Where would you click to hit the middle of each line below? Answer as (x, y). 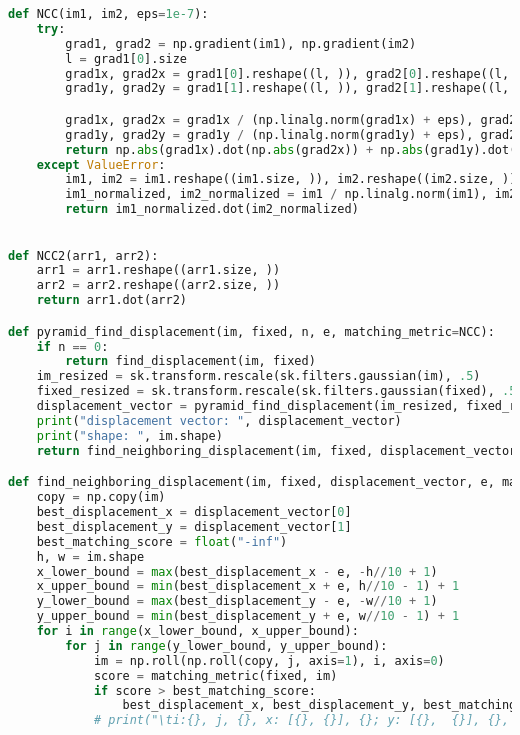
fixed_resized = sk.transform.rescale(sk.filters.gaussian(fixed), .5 (276, 391)
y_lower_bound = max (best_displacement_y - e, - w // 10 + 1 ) (237, 601)
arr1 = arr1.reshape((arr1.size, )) (158, 270)
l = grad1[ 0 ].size (126, 58)
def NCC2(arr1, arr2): (83, 255)
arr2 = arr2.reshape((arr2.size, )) (158, 285)
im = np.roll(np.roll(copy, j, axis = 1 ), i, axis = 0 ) (269, 660)
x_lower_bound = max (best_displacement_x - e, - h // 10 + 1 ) (237, 571)
